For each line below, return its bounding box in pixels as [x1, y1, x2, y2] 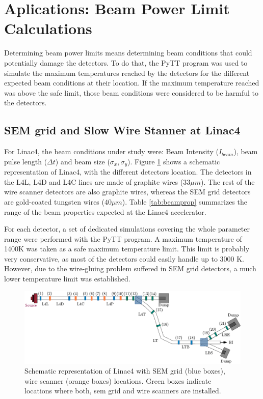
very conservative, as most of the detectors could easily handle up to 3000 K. [4, 253, 245, 264]
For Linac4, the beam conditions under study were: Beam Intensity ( [4, 146, 219, 157]
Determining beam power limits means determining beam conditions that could [4, 47, 252, 58]
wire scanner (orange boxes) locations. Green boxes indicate [24, 375, 212, 386]
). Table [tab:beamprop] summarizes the [122, 196, 247, 207]
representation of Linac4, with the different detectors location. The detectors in [4, 166, 252, 177]
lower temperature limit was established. [4, 273, 130, 284]
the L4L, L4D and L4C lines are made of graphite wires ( [4, 176, 183, 187]
